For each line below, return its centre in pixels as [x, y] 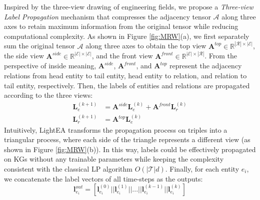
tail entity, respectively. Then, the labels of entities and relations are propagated [127, 85]
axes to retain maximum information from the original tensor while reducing [121, 26]
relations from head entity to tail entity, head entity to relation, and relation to [125, 76]
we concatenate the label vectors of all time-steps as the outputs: [103, 178]
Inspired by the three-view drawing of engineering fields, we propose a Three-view [129, 6]
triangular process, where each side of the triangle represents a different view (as [127, 139]
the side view [24, 56]
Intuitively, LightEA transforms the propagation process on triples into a [116, 129]
